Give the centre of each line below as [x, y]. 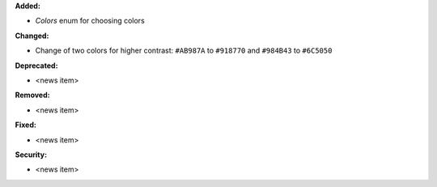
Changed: [32, 36]
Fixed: [25, 125]
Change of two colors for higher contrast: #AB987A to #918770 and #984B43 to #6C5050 [184, 51]
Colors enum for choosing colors [90, 21]
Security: [31, 155]
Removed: [32, 95]
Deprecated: [36, 66]
